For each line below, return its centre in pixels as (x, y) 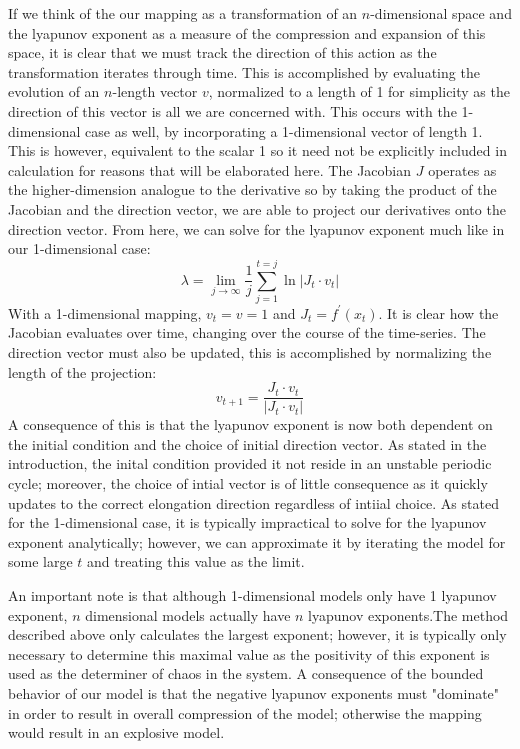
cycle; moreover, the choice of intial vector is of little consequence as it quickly (248, 483)
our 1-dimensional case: (79, 248)
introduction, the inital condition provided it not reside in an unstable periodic (250, 463)
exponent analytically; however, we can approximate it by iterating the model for (257, 541)
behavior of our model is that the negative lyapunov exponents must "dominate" (254, 693)
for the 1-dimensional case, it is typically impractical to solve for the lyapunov (247, 522)
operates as (462, 169)
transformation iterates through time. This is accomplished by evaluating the (244, 71)
